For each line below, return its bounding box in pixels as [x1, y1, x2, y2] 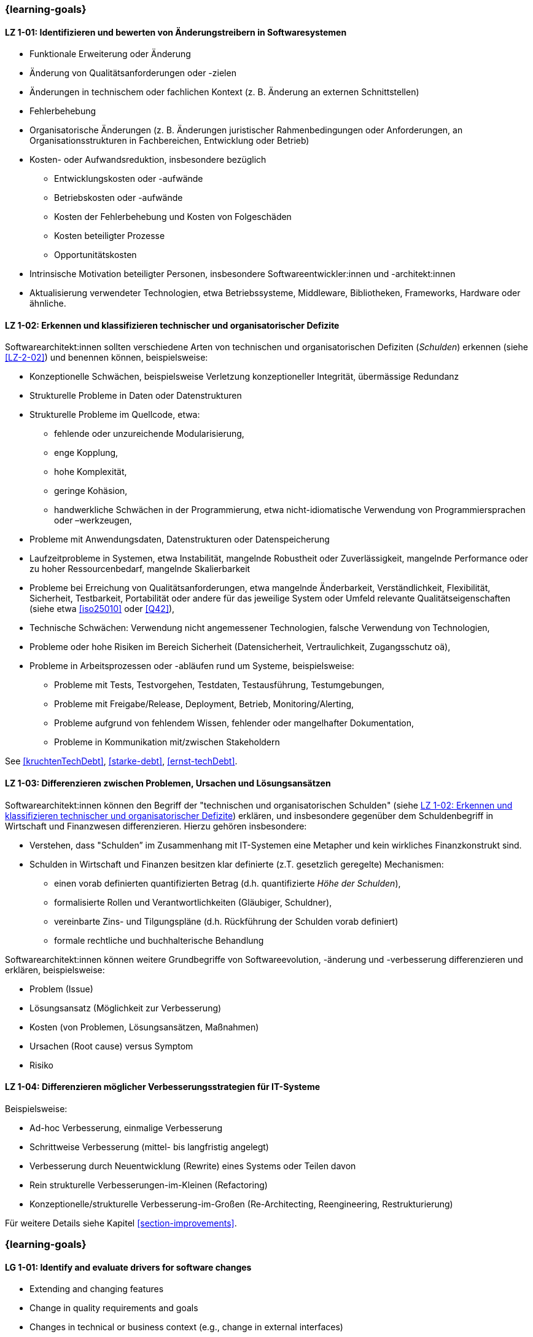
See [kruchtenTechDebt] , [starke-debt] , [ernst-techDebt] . [5, 756, 238, 767]
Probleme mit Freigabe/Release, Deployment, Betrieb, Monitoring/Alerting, [54, 699, 354, 710]
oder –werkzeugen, [54, 515, 132, 526]
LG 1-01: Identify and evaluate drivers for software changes [5, 1261, 252, 1272]
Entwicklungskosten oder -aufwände [54, 173, 203, 184]
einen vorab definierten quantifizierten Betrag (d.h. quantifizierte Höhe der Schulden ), [54, 877, 401, 888]
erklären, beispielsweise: [5, 964, 105, 975]
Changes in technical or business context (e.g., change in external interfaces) [29, 1322, 343, 1333]
